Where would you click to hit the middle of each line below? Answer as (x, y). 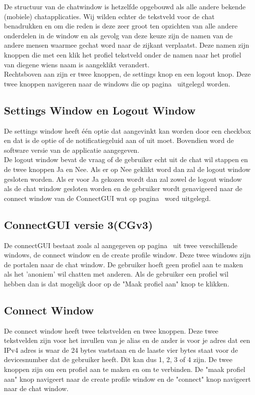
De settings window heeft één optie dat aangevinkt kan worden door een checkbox (127, 130)
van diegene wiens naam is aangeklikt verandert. (77, 64)
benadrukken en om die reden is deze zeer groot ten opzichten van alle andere (121, 26)
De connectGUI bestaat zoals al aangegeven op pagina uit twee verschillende (121, 245)
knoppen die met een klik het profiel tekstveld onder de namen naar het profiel (123, 54)
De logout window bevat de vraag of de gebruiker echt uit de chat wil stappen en (126, 159)
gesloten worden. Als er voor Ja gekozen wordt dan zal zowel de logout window (123, 179)
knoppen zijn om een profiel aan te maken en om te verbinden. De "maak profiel (125, 369)
